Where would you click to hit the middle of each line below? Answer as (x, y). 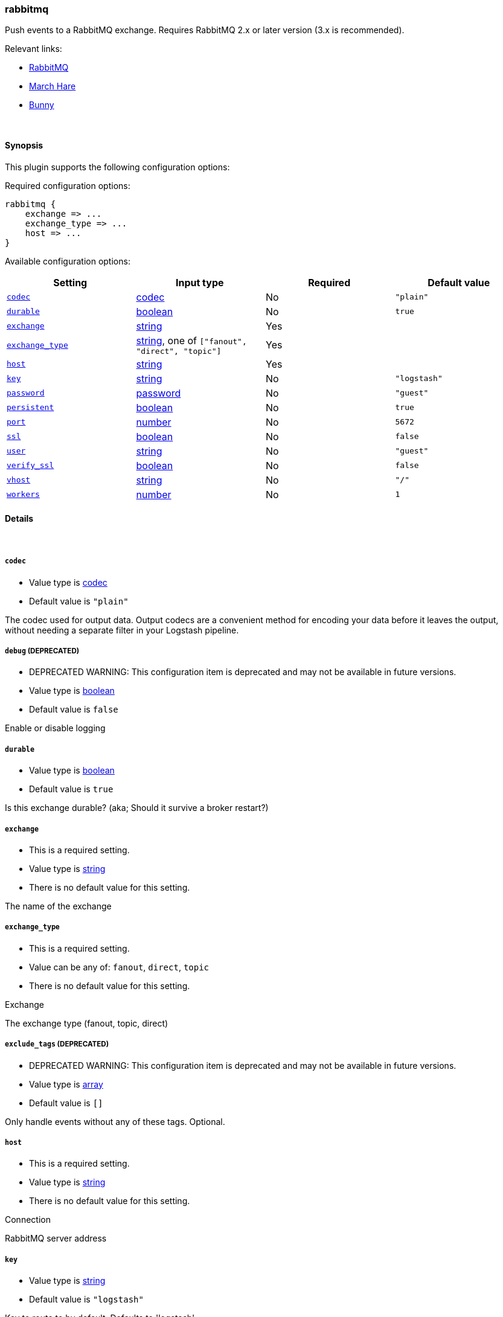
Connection (28, 1220)
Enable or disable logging (55, 728)
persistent (30, 408)
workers (23, 495)
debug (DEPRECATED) (42, 651)
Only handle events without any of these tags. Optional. (115, 1121)
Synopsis (24, 145)
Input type (200, 282)
